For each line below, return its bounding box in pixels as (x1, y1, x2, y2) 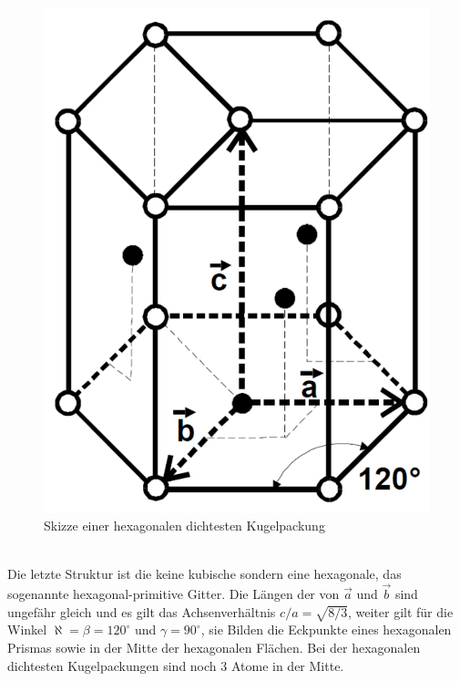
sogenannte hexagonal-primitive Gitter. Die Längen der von (7, 584, 340, 604)
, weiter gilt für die (347, 602, 454, 621)
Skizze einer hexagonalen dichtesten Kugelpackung (44, 516, 325, 535)
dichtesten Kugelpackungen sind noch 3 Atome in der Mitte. (7, 655, 344, 675)
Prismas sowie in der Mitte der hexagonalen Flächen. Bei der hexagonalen (7, 638, 421, 657)
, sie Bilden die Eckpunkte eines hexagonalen (200, 620, 452, 639)
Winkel (7, 620, 47, 639)
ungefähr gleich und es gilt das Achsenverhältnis (7, 602, 276, 621)
